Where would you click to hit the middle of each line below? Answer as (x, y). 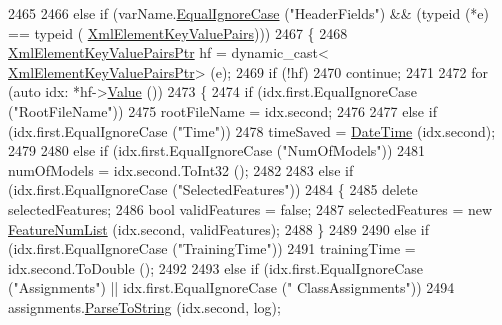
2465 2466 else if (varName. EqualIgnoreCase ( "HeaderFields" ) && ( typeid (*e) (249, 13)
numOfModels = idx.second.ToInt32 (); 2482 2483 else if (181, 169)
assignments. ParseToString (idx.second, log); (144, 306)
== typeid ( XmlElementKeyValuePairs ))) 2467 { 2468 (178, 32)
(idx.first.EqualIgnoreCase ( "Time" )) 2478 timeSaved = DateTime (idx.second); (252, 130)
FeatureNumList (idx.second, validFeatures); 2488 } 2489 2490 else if (218, 228)
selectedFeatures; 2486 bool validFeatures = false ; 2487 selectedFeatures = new (250, 208)
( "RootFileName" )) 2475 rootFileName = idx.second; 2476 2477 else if (222, 110)
